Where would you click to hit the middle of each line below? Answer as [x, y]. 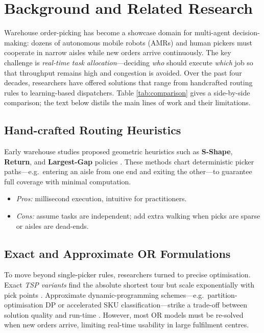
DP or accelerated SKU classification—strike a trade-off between [146, 305]
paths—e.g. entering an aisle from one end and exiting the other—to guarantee [128, 171]
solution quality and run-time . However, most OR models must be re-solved [124, 314]
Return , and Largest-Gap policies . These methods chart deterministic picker [129, 161]
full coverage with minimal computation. [68, 181]
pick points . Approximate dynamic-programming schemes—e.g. [104, 294]
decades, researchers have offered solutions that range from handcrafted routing [128, 82]
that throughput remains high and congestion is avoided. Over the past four [123, 72]
